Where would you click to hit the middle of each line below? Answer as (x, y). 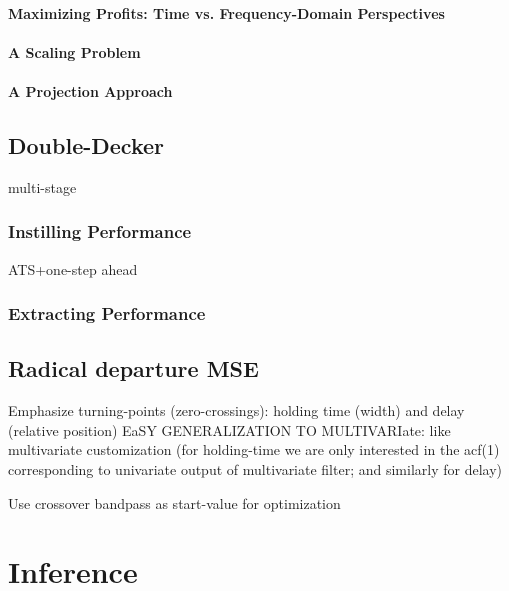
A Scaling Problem (74, 51)
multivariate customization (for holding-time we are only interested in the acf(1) (254, 449)
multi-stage (42, 186)
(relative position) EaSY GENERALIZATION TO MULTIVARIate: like (229, 429)
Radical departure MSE (133, 368)
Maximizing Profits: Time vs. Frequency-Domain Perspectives (226, 12)
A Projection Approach (90, 90)
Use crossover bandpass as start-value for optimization (174, 502)
